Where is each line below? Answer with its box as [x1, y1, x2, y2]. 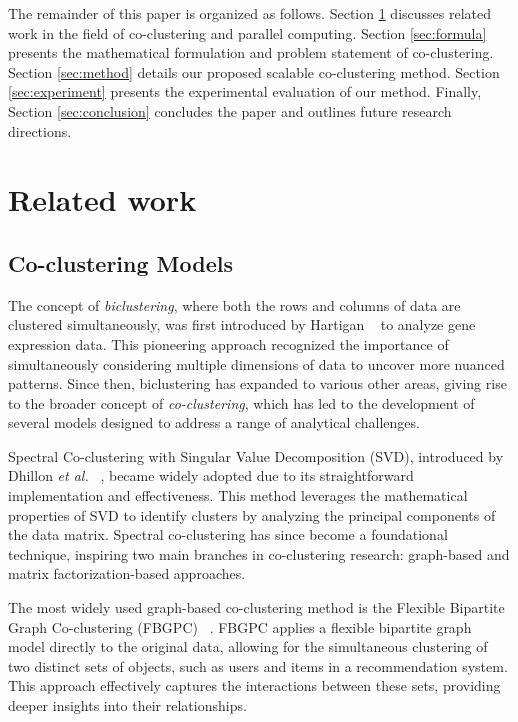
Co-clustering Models [8, 247, 233, 278]
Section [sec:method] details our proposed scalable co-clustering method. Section [8, 61, 500, 82]
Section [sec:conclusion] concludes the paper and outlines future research [8, 100, 452, 121]
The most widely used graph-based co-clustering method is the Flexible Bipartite [8, 597, 505, 618]
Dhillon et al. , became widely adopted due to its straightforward [8, 465, 414, 486]
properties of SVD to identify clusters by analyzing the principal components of [8, 504, 496, 525]
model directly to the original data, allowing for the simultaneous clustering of [8, 636, 488, 657]
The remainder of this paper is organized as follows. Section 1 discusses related [8, 3, 492, 23]
